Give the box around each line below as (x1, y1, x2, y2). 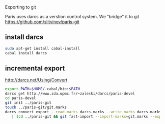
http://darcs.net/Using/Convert (5, 77, 68, 83)
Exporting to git (5, 4, 36, 10)
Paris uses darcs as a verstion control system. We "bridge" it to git (5, 14, 139, 19)
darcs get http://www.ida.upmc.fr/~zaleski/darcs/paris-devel (5, 91, 135, 96)
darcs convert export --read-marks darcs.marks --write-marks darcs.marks (5, 109, 162, 114)
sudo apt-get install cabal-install (5, 46, 80, 51)
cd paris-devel (5, 96, 36, 101)
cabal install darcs (5, 50, 48, 55)
